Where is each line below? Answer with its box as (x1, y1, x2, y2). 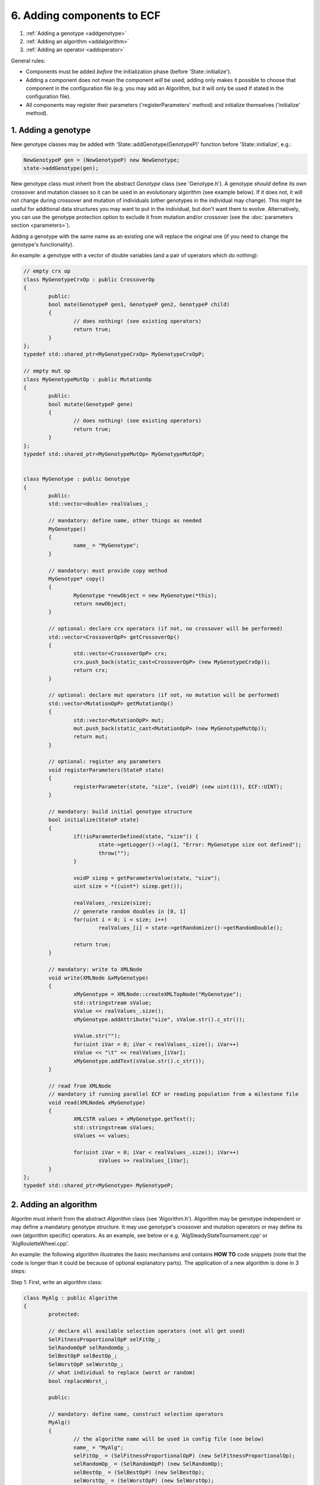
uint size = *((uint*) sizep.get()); (73, 883, 183, 890)
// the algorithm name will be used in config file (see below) (73, 1436, 264, 1443)
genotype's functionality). (11, 241, 74, 248)
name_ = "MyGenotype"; (73, 542, 139, 549)
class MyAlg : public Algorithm (23, 1294, 118, 1301)
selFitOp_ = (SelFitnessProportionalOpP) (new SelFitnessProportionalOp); (73, 1452, 296, 1459)
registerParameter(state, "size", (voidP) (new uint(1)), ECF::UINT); (73, 783, 283, 790)
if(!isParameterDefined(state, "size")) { (73, 833, 199, 840)
